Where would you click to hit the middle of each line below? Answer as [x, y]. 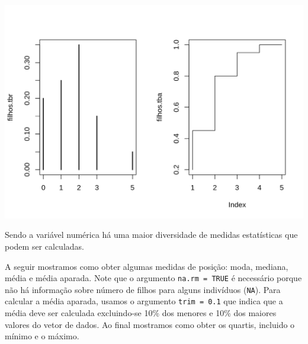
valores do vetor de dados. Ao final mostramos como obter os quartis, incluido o [150, 324]
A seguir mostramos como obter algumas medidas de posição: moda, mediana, [147, 266]
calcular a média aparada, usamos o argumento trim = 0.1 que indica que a [144, 301]
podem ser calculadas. [44, 246]
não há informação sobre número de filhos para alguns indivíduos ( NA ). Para [143, 289]
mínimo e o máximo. [42, 336]
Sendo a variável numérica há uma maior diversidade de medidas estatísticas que [151, 235]
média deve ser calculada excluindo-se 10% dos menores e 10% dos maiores [141, 313]
